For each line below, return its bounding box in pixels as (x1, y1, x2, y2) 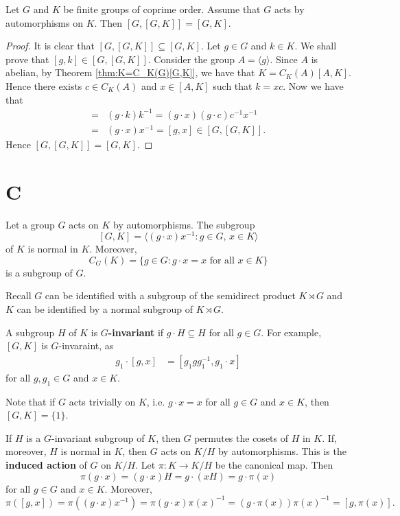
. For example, (261, 325, 322, 339)
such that (213, 78, 252, 93)
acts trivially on (69, 394, 136, 408)
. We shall (294, 38, 337, 53)
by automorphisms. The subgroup (113, 217, 255, 231)
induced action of (5, 457, 87, 471)
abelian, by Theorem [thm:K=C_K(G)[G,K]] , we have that (5, 65, 255, 80)
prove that (5, 51, 49, 66)
